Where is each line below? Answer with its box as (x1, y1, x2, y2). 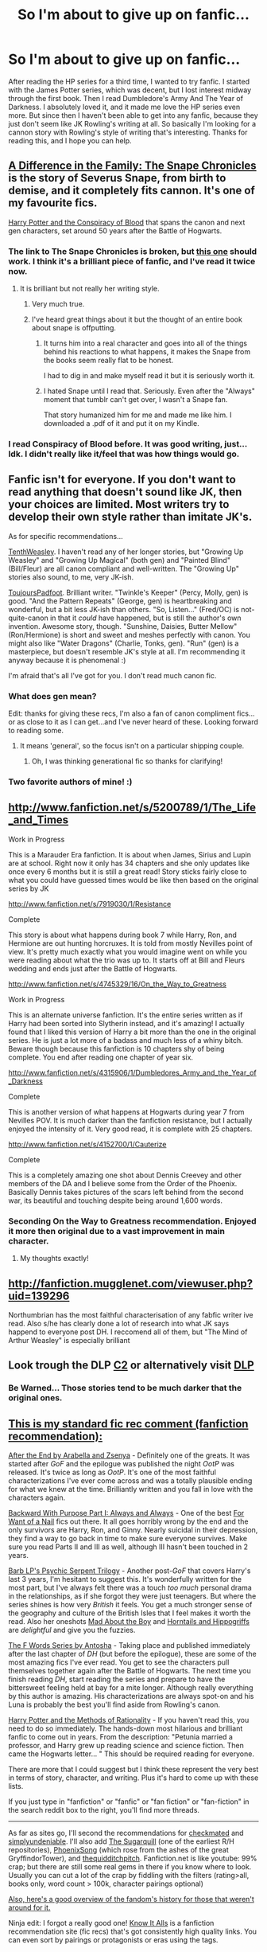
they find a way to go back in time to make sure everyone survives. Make (8, 1534, 248, 1544)
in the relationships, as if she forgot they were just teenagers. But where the (8, 1591, 257, 1601)
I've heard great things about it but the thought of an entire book (31, 314, 242, 324)
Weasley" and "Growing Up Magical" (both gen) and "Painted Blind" (8, 555, 230, 564)
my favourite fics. (8, 197, 98, 210)
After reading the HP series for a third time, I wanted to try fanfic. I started (8, 76, 250, 86)
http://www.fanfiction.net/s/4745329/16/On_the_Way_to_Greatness (8, 979, 226, 989)
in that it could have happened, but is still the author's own (50, 613, 242, 623)
